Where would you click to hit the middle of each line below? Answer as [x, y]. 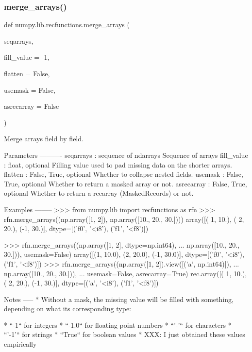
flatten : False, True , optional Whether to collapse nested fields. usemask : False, [124, 174]
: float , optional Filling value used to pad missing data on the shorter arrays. [118, 164]
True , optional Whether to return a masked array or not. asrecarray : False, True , [126, 183]
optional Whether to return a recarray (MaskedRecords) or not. [99, 193]
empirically [20, 344]
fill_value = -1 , [27, 57]
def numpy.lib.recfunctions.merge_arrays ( [67, 25]
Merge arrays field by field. [44, 139]
